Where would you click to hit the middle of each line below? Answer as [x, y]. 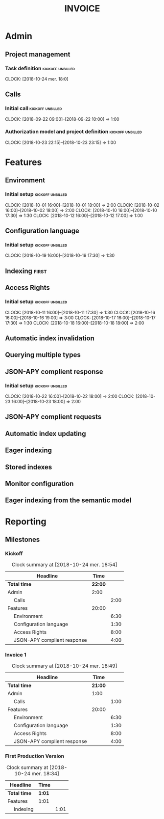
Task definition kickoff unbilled [40, 68]
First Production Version [35, 756]
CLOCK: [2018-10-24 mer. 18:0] [37, 79]
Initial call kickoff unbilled [34, 109]
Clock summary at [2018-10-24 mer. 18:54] [64, 565]
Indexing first [26, 271]
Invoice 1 [16, 655]
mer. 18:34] [46, 773]
